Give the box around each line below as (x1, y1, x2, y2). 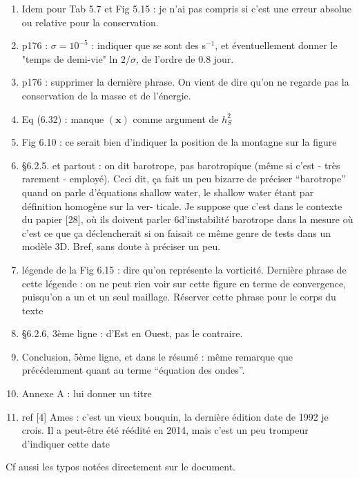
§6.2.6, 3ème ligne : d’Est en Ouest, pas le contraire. (21, 326, 243, 341)
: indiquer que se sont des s (91, 38, 206, 52)
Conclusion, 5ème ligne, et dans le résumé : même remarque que (21, 349, 293, 363)
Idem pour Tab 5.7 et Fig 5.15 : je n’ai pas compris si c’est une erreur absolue (21, 1, 351, 15)
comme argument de (133, 111, 219, 126)
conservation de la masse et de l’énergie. (21, 88, 191, 102)
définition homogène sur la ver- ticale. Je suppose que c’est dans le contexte (21, 198, 342, 213)
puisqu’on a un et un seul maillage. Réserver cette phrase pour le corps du (21, 289, 336, 304)
